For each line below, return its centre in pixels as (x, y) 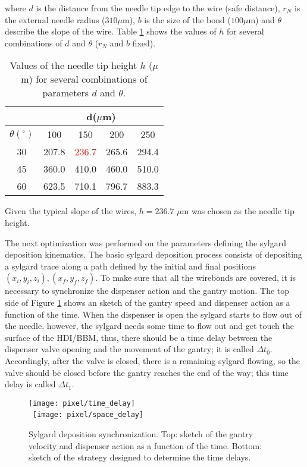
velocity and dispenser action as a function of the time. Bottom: (145, 445)
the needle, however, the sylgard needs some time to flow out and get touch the (149, 326)
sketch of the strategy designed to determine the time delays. (140, 457)
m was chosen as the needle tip (238, 211)
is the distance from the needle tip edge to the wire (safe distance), (158, 8)
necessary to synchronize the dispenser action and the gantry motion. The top (147, 291)
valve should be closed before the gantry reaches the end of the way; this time (147, 372)
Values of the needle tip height (73, 65)
